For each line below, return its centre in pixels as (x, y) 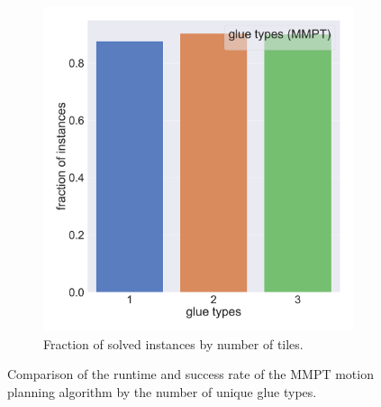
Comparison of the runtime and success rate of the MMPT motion (190, 374)
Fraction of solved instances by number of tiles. (173, 343)
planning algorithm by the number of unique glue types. (162, 391)
